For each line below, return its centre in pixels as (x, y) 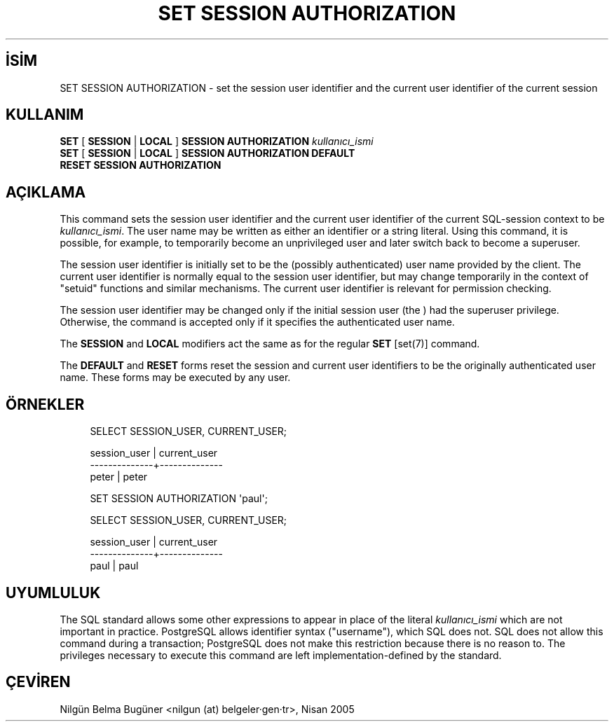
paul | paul (114, 566)
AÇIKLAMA (46, 192)
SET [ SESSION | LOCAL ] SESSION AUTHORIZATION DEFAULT (207, 153)
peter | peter (119, 477)
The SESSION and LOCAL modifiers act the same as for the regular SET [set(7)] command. (270, 344)
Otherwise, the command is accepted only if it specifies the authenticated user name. (257, 322)
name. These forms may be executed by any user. (175, 378)
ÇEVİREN (38, 682)
